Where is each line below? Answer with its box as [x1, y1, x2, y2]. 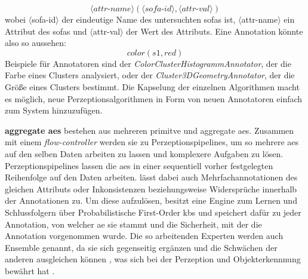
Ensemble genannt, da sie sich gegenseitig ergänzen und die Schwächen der [5, 241, 278, 253]
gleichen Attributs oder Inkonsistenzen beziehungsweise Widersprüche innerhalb [5, 182, 297, 195]
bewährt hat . [5, 264, 55, 277]
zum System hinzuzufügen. [5, 104, 103, 116]
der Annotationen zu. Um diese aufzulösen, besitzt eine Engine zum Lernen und [5, 194, 297, 207]
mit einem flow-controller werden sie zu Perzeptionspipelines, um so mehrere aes [5, 136, 298, 148]
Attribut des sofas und [5, 24, 87, 37]
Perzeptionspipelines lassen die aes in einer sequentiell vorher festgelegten [5, 159, 273, 171]
